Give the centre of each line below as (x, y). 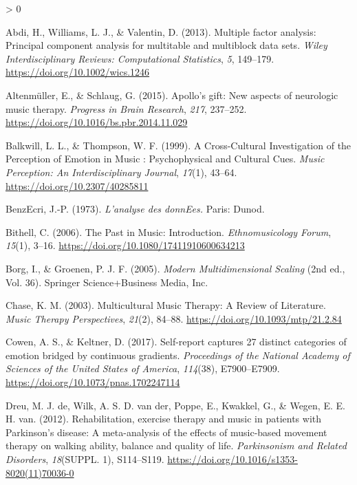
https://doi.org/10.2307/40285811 (77, 185)
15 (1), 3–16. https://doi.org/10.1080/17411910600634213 (125, 245)
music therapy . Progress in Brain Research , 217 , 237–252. (126, 108)
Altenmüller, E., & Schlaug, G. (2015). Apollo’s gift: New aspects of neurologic (172, 95)
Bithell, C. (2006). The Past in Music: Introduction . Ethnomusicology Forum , (169, 231)
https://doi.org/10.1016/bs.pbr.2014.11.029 (97, 122)
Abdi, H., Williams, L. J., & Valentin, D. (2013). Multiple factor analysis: (161, 31)
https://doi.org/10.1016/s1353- (232, 459)
